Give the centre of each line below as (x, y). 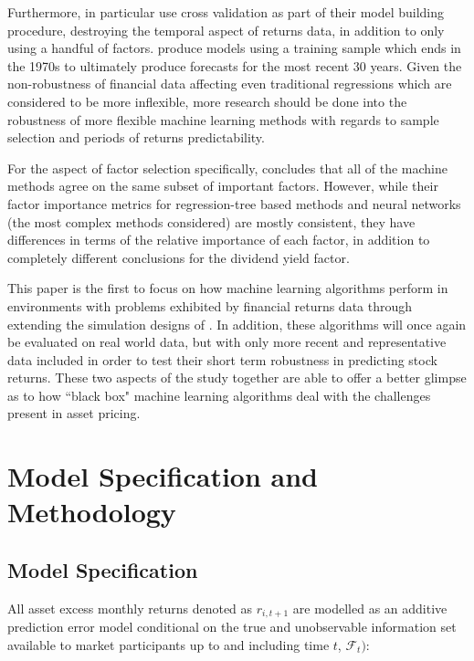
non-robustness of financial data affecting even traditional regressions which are (230, 84)
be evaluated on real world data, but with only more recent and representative (227, 342)
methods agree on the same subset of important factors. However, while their (223, 186)
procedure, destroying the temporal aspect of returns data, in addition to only (226, 30)
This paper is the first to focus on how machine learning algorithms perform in (228, 288)
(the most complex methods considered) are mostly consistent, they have (211, 221)
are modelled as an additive (370, 608)
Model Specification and (163, 476)
